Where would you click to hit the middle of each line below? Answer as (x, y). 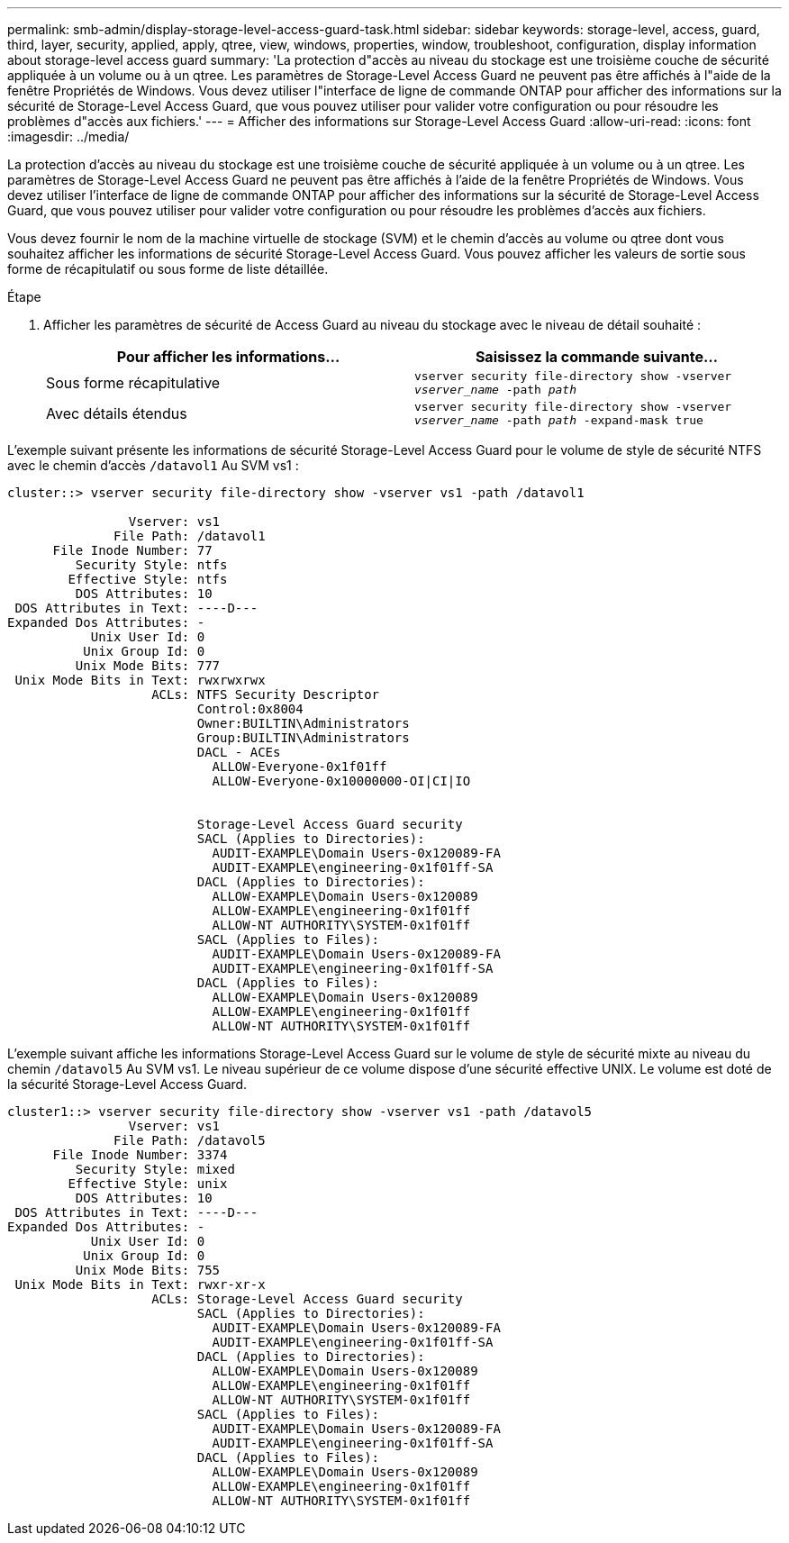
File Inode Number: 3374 (140, 1155)
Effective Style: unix (148, 1184)
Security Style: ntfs (151, 565)
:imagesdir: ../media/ (68, 136)
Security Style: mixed (155, 1169)
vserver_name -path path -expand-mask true (559, 420)
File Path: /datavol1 (190, 536)
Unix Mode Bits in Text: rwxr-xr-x (140, 1284)
